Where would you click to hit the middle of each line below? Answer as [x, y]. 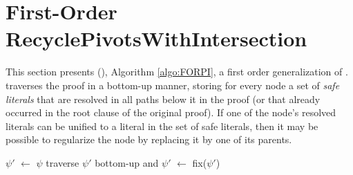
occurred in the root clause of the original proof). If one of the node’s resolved [171, 112]
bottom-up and [127, 162]
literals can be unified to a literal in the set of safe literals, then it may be [162, 126]
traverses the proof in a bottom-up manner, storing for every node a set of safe [173, 85]
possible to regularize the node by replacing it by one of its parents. [149, 139]
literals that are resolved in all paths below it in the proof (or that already [163, 99]
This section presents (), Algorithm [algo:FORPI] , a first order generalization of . [177, 72]
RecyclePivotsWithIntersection [156, 38]
